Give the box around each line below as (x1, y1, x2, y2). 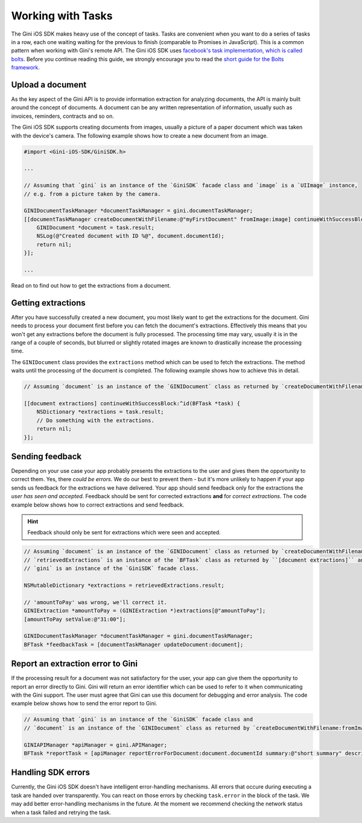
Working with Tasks (11, 9, 113, 22)
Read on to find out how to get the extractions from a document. (11, 282, 171, 289)
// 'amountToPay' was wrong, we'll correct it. (24, 598, 167, 606)
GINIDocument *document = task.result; (36, 224, 155, 231)
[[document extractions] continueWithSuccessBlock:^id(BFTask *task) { (24, 400, 241, 407)
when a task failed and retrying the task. (11, 809, 112, 816)
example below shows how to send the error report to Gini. (11, 700, 157, 707)
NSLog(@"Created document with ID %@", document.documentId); (36, 232, 224, 240)
